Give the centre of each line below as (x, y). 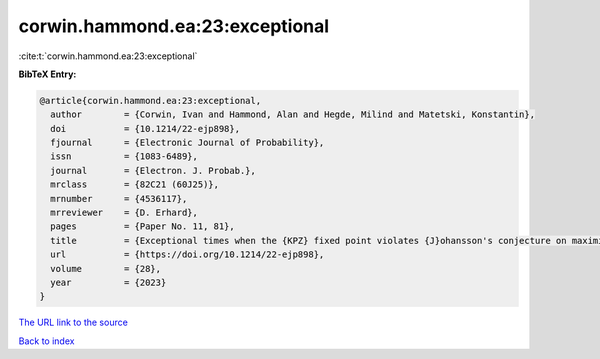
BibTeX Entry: (47, 74)
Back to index (46, 341)
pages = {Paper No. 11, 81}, (142, 226)
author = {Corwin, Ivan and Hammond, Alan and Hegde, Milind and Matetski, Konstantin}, (292, 114)
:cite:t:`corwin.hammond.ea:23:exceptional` (108, 56)
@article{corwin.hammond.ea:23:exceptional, (150, 100)
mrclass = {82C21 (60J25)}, (135, 184)
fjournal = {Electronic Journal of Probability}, (187, 143)
